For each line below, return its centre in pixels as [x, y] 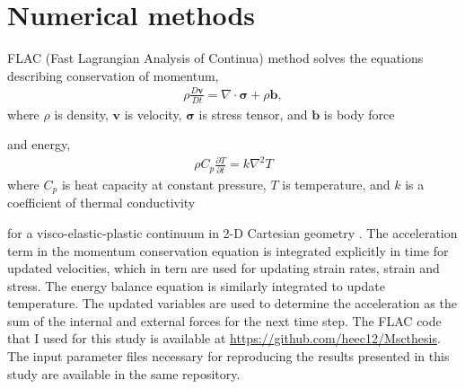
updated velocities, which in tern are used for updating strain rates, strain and [224, 268]
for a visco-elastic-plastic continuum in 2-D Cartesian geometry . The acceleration [232, 232]
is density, [81, 114]
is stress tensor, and [253, 114]
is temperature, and [336, 184]
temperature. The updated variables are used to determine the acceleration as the [232, 303]
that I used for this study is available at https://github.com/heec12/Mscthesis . [224, 338]
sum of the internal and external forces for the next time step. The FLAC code [224, 320]
